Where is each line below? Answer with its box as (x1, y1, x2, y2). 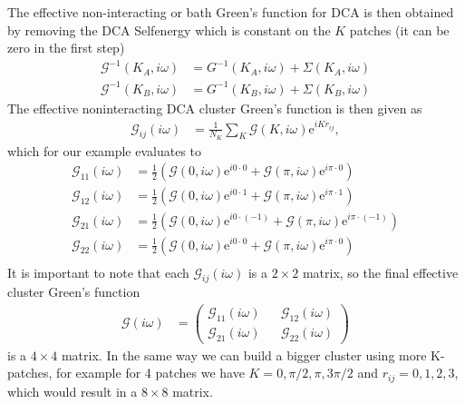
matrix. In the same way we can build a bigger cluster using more (61, 345, 427, 364)
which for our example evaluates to (7, 141, 202, 160)
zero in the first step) (7, 38, 125, 57)
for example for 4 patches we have (56, 363, 245, 382)
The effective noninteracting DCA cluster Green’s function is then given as (7, 98, 422, 117)
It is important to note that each (7, 262, 189, 281)
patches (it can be (349, 20, 450, 39)
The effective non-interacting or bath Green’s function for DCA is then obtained (7, 3, 454, 21)
